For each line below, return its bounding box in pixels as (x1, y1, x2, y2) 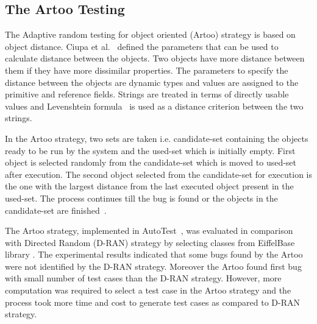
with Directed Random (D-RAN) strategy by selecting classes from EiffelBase (5, 236, 295, 248)
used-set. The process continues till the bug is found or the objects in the (5, 191, 278, 204)
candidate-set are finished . (5, 203, 107, 216)
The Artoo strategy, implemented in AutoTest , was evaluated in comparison (5, 224, 293, 237)
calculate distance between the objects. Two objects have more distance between (5, 52, 305, 65)
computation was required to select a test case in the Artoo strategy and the (5, 284, 291, 297)
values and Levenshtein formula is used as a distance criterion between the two (5, 99, 304, 112)
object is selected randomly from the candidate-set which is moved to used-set (5, 156, 297, 169)
